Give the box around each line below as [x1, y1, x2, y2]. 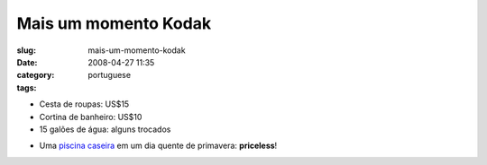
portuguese [87, 70, 131, 81]
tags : [16, 82, 37, 93]
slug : [16, 45, 36, 56]
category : [16, 70, 55, 81]
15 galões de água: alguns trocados [39, 124, 171, 135]
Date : [16, 56, 38, 67]
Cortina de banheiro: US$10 [39, 111, 142, 122]
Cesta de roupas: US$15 [39, 99, 130, 109]
